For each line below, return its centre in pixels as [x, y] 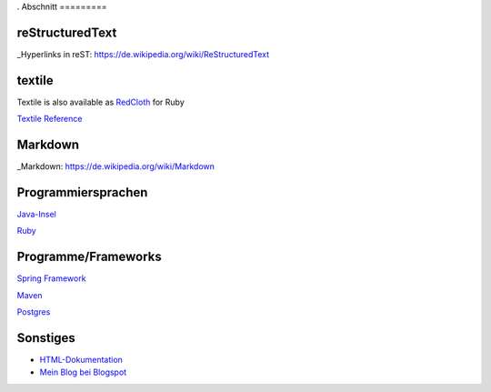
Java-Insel [36, 215]
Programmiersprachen [82, 192]
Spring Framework [51, 278]
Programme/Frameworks [90, 257]
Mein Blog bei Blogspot [83, 372]
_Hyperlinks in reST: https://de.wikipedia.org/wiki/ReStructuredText [143, 54]
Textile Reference [50, 119]
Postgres [34, 312]
